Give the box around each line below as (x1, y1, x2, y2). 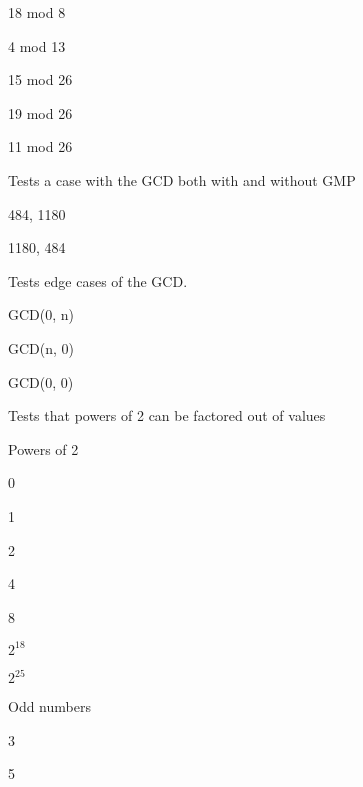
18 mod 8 (8, 2, 66, 22)
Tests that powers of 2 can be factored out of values (8, 405, 326, 426)
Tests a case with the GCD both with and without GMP (8, 169, 356, 190)
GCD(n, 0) (8, 337, 75, 358)
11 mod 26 (8, 136, 73, 157)
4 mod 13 (8, 35, 66, 56)
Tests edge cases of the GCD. (8, 270, 188, 291)
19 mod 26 (8, 102, 73, 123)
